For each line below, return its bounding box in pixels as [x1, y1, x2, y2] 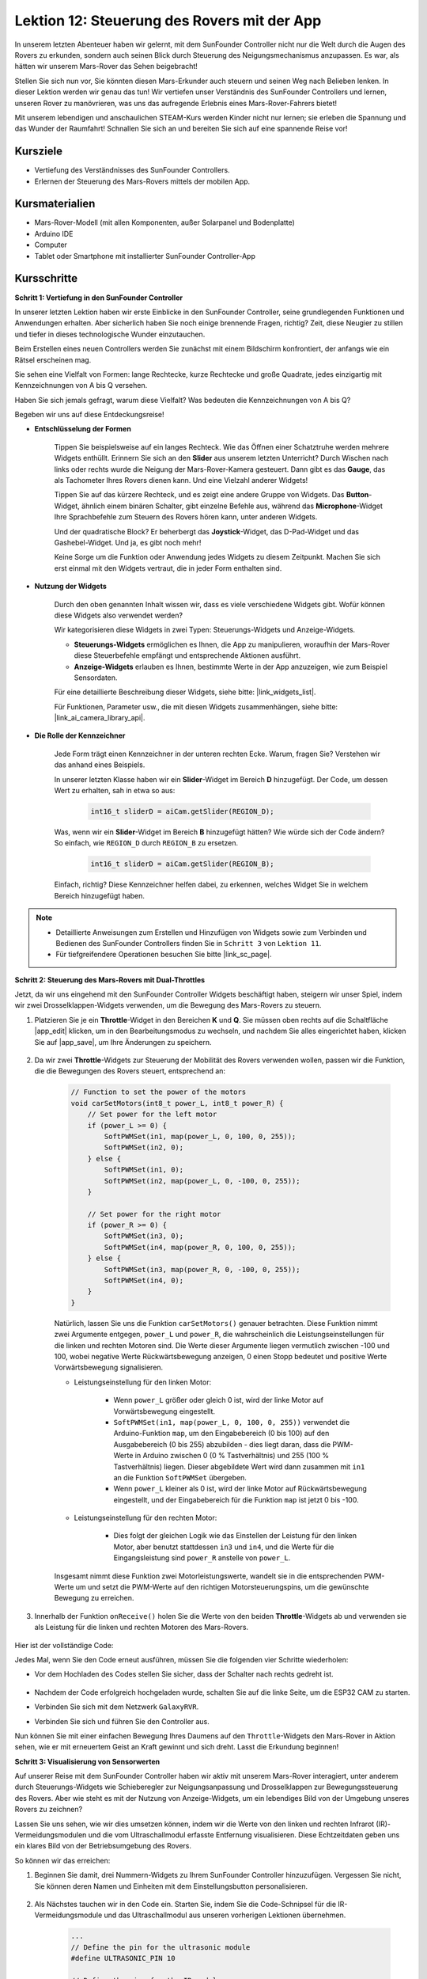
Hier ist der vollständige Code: [14, 1640, 114, 1650]
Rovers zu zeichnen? [14, 1805, 83, 1814]
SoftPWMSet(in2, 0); [104, 1143, 184, 1152]
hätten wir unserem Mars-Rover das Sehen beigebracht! [14, 62, 198, 71]
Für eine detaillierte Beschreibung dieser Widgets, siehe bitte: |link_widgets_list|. [54, 687, 316, 697]
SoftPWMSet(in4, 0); [104, 1276, 184, 1286]
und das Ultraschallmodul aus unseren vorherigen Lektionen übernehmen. [104, 1910, 346, 1920]
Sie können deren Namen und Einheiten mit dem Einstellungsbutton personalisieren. [34, 1881, 308, 1891]
